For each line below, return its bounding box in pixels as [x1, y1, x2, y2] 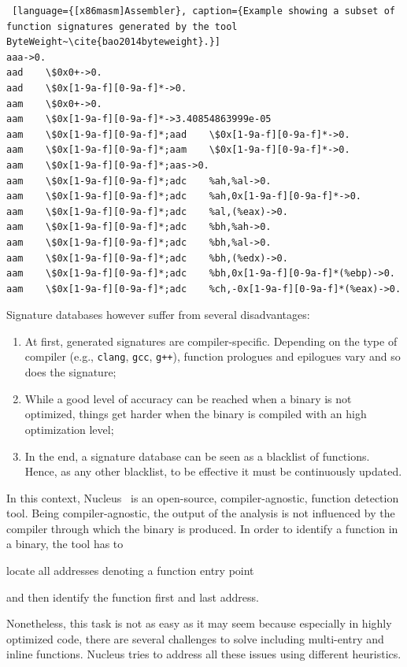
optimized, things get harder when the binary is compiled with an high [24, 406, 367, 422]
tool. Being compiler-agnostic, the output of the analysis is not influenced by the [6, 505, 395, 521]
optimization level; [24, 421, 114, 437]
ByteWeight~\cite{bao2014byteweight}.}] [6, 36, 221, 48]
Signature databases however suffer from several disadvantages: [6, 306, 310, 323]
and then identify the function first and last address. [6, 588, 259, 605]
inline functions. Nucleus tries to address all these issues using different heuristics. [6, 646, 401, 662]
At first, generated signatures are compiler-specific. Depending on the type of [24, 332, 398, 349]
